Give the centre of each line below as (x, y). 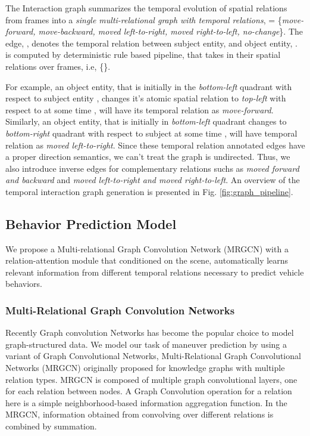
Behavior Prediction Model (91, 223)
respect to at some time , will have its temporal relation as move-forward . (140, 109)
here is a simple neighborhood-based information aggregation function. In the (146, 402)
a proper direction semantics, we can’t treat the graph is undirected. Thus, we (148, 157)
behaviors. (24, 284)
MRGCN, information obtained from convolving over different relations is (140, 414)
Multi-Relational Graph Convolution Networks (120, 310)
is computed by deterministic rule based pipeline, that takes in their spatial (143, 55)
